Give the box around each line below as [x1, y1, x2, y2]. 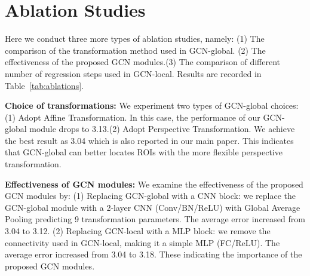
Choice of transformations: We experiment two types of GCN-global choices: [5, 99, 299, 112]
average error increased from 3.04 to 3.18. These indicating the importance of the [5, 248, 302, 260]
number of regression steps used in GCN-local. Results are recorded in [5, 67, 262, 79]
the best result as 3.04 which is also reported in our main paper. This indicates [5, 134, 294, 146]
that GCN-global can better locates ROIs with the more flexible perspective [5, 146, 283, 158]
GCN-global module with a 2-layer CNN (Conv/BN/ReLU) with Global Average [5, 201, 300, 213]
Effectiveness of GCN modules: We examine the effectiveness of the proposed [5, 177, 303, 190]
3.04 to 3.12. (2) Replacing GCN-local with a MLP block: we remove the [5, 225, 271, 237]
